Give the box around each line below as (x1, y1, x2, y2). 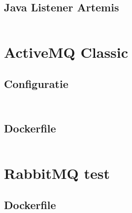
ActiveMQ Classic (4, 42, 129, 62)
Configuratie (4, 76, 68, 91)
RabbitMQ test (4, 163, 110, 183)
